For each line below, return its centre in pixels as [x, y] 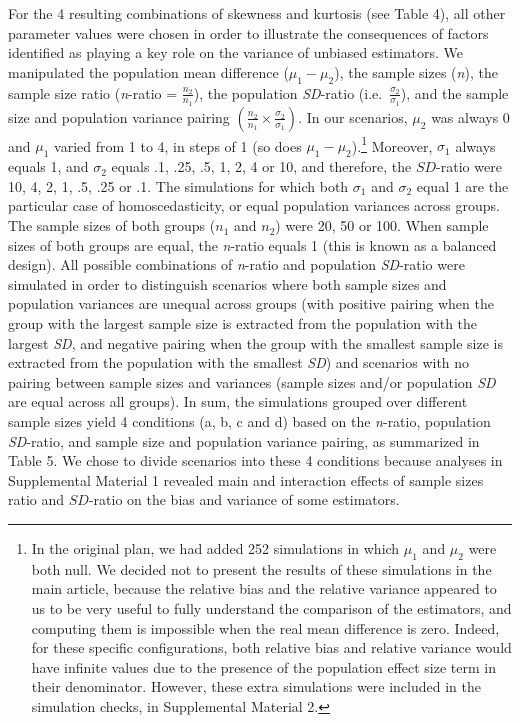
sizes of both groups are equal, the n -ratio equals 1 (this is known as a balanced [252, 244]
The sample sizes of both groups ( [112, 225]
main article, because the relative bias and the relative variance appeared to [264, 588]
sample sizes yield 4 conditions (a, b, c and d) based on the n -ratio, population [249, 420]
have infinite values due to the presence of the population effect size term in [264, 666]
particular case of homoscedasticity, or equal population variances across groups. [254, 205]
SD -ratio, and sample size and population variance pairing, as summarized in [244, 440]
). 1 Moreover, [392, 144]
